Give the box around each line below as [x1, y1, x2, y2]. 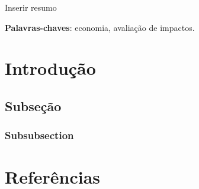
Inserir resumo [5, 1, 57, 13]
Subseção [5, 96, 62, 115]
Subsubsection [5, 128, 74, 143]
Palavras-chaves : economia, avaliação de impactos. [5, 21, 195, 33]
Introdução [5, 56, 96, 80]
